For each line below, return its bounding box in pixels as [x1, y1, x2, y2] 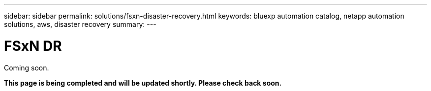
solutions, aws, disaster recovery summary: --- [4, 20, 156, 28]
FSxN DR [4, 37, 62, 54]
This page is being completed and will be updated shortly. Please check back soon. [4, 78, 282, 87]
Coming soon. [4, 63, 49, 72]
